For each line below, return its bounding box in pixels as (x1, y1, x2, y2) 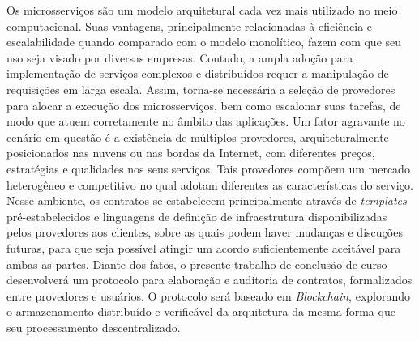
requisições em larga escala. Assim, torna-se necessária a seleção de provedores (6, 80, 395, 97)
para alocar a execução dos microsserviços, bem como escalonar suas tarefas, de (6, 96, 401, 113)
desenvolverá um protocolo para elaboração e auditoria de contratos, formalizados (6, 271, 413, 288)
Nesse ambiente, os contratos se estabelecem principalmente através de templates (6, 192, 407, 209)
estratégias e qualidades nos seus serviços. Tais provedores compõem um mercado (6, 160, 410, 177)
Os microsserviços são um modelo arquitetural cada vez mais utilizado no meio (6, 2, 398, 18)
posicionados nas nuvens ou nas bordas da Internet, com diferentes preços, (6, 144, 375, 161)
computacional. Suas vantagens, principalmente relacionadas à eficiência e (6, 17, 373, 34)
